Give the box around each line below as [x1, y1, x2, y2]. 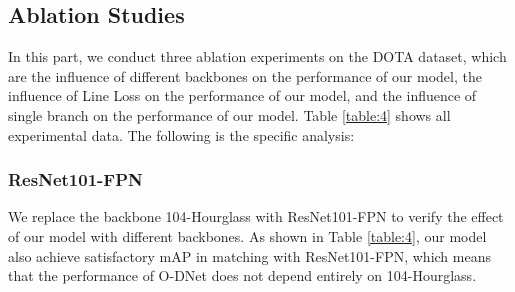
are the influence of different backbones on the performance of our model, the [8, 65, 482, 86]
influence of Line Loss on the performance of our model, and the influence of [8, 85, 477, 106]
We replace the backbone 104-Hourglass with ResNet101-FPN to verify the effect [8, 206, 504, 227]
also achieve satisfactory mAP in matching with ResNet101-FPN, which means [8, 245, 491, 266]
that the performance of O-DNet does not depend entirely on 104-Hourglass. [8, 265, 477, 286]
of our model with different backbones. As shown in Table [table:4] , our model [8, 225, 487, 246]
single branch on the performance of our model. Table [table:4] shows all [8, 104, 451, 125]
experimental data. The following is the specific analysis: [8, 124, 355, 145]
